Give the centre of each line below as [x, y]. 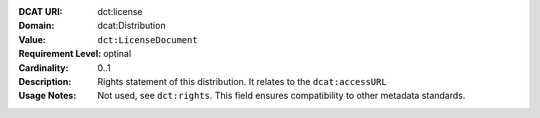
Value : [32, 39]
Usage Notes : [47, 96]
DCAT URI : [41, 11]
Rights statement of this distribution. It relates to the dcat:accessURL [242, 81]
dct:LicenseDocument [148, 39]
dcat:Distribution [131, 26]
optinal [117, 54]
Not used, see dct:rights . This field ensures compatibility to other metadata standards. [281, 96]
